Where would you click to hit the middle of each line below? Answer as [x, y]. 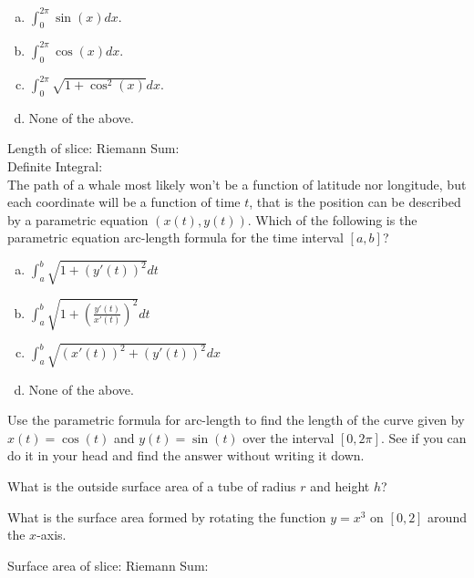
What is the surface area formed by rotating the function [167, 516]
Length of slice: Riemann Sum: [93, 148]
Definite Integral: [55, 166]
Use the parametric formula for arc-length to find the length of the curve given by [236, 420]
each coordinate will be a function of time [124, 202]
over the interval [289, 437]
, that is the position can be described [355, 202]
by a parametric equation [78, 219]
